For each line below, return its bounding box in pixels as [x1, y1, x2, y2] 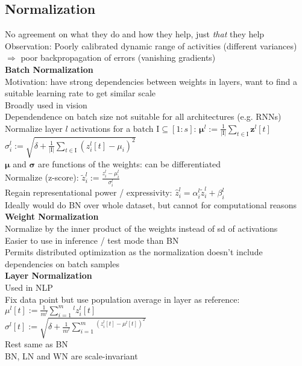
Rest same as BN [5, 338, 68, 350]
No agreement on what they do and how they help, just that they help [5, 28, 265, 40]
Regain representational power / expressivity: [5, 186, 172, 199]
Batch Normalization [5, 63, 93, 75]
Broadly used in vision [5, 98, 87, 111]
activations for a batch [71, 122, 154, 134]
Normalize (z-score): [5, 171, 79, 184]
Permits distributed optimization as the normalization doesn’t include [5, 246, 263, 258]
